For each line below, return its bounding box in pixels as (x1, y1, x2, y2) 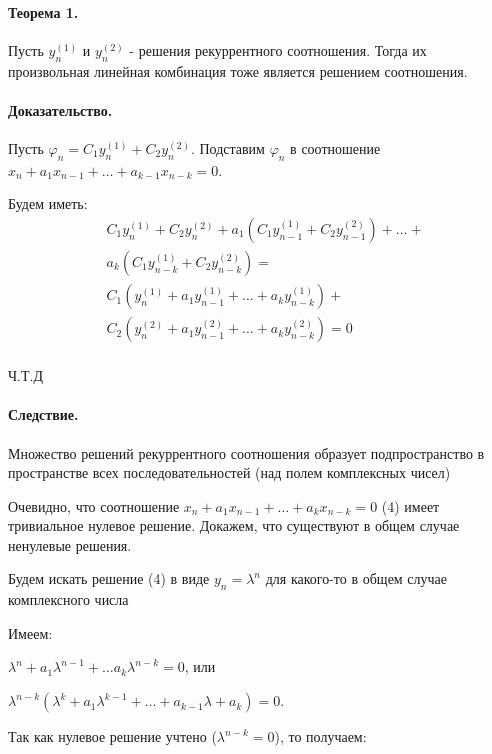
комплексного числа (8, 589, 129, 610)
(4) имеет (381, 495, 440, 516)
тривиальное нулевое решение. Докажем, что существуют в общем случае (8, 515, 460, 536)
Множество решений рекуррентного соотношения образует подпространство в (8, 442, 485, 463)
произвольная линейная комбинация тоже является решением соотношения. (8, 60, 468, 81)
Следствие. (8, 404, 79, 425)
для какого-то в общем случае (265, 568, 448, 589)
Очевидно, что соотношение (8, 495, 180, 516)
